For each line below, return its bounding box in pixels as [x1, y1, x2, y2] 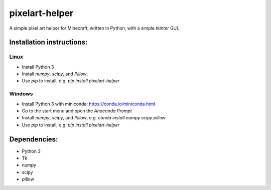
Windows [9, 90, 33, 97]
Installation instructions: [9, 38, 88, 47]
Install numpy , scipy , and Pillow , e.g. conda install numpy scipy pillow [22, 115, 166, 121]
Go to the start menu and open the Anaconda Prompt [22, 108, 132, 114]
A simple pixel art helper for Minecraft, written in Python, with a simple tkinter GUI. [9, 25, 180, 31]
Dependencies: [9, 135, 58, 143]
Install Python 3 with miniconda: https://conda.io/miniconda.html [22, 101, 156, 107]
